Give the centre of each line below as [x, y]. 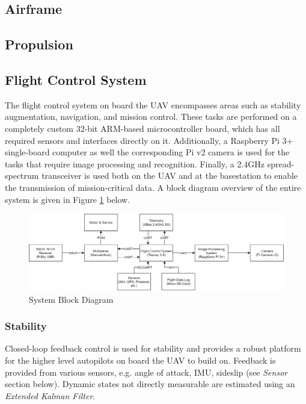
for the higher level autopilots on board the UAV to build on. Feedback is [140, 360]
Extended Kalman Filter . [50, 395]
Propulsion [39, 44]
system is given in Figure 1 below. [68, 199]
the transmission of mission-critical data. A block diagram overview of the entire [153, 187]
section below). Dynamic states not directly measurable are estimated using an [150, 384]
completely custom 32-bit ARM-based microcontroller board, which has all [142, 128]
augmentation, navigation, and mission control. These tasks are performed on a [151, 117]
